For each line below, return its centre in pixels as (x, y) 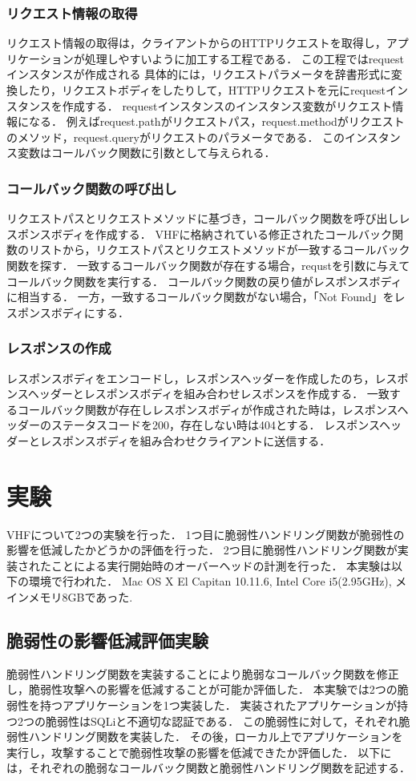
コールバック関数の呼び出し (92, 188)
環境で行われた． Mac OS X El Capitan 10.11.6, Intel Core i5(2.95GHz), (210, 581)
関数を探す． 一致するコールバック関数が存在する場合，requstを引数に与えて (208, 265)
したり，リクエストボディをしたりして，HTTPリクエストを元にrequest (201, 90)
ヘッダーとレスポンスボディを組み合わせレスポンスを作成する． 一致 (208, 394)
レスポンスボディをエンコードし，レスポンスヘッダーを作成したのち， (191, 378)
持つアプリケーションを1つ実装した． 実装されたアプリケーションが (218, 705)
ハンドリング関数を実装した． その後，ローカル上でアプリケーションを (216, 737)
